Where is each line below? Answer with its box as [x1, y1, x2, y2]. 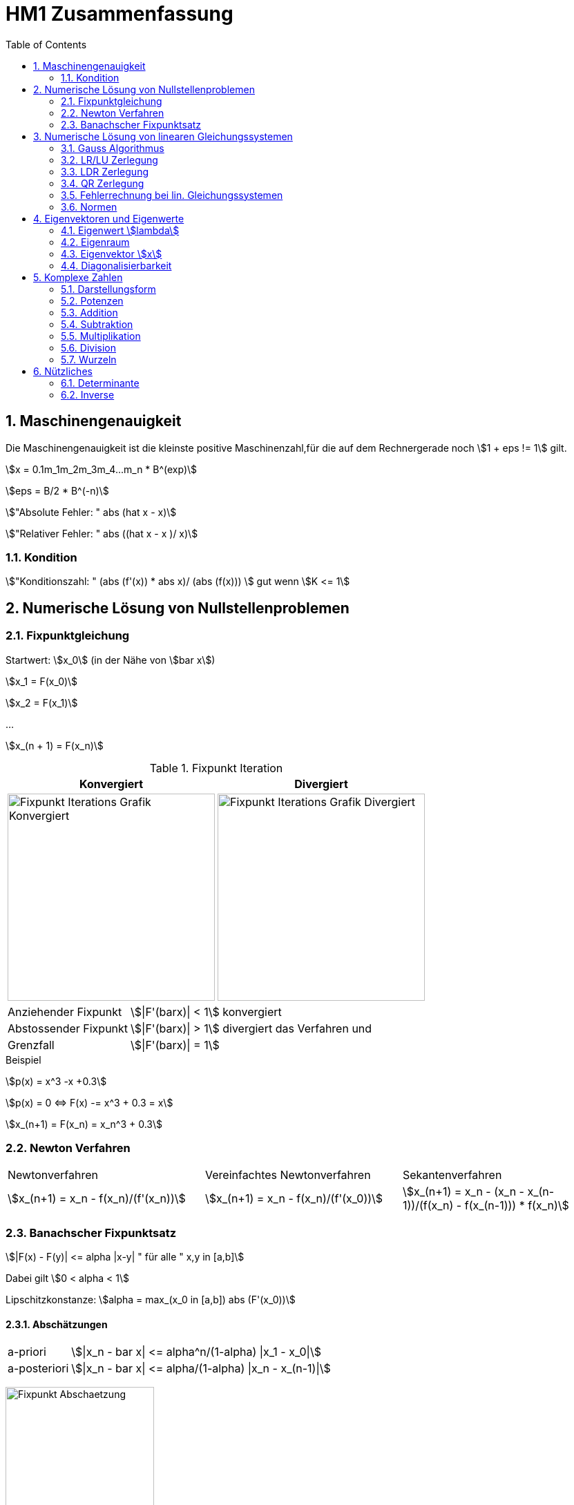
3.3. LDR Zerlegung [61, 165, 149, 178]
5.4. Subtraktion [61, 318, 133, 330]
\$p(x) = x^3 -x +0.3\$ [6, 1075, 107, 1087]
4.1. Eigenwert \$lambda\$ [61, 224, 180, 236]
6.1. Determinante [61, 376, 140, 389]
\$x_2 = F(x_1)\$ [6, 696, 78, 709]
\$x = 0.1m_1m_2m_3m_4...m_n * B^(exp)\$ [6, 463, 198, 475]
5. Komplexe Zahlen [33, 271, 123, 283]
